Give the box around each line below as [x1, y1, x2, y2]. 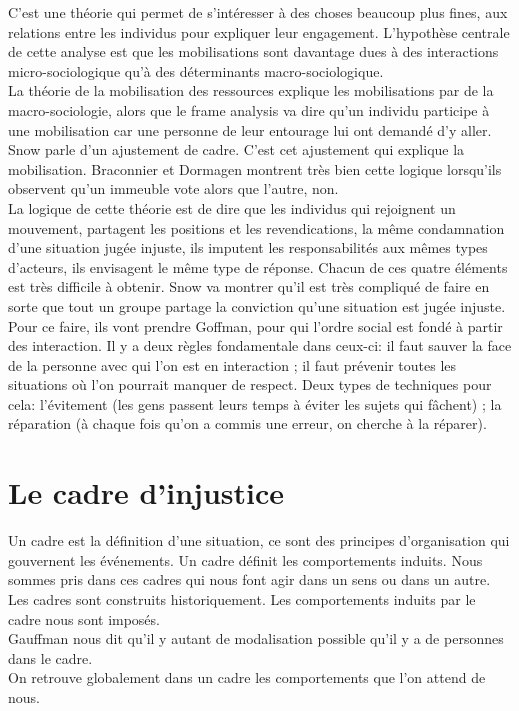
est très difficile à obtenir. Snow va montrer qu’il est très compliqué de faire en [8, 276, 490, 297]
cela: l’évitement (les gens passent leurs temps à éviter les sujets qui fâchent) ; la [8, 393, 502, 414]
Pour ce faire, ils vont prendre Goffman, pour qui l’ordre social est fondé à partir [8, 315, 503, 336]
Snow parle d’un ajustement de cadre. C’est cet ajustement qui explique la [8, 139, 465, 160]
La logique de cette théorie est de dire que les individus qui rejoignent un [8, 197, 456, 218]
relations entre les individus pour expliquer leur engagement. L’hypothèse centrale [8, 21, 510, 42]
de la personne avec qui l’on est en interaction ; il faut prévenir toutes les [8, 354, 457, 375]
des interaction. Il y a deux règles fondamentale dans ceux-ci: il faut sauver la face [8, 335, 512, 356]
